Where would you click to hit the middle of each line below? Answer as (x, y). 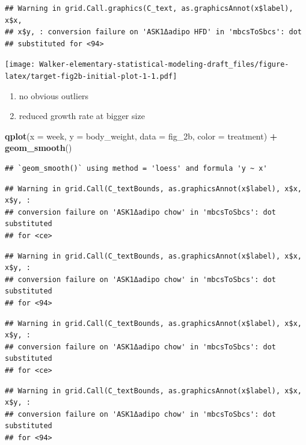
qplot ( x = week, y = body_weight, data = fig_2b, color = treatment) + (141, 136)
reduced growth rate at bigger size (82, 116)
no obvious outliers (54, 95)
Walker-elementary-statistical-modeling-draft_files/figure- (164, 65)
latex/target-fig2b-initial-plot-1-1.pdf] (91, 77)
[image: (20, 65)
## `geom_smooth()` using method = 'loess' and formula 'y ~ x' (136, 169)
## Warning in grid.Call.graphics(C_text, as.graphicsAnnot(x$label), (149, 8)
